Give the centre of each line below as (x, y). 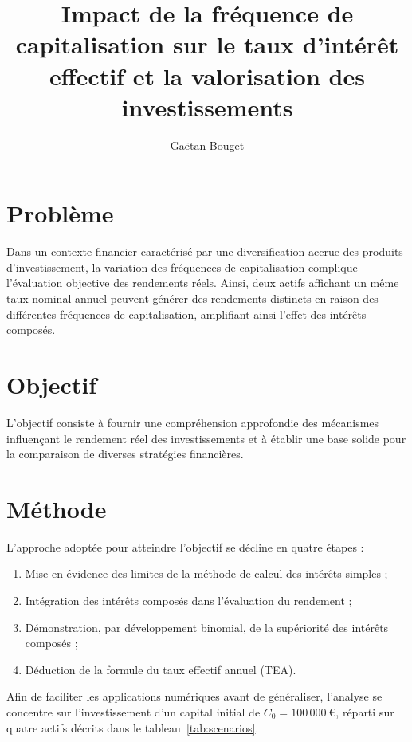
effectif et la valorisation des (207, 75)
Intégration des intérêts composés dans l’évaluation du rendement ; (188, 600)
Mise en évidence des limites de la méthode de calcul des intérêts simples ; (206, 573)
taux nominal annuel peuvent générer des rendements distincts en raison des (192, 298)
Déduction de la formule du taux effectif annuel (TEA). (161, 669)
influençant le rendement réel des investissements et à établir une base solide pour (206, 438)
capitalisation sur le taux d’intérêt (207, 44)
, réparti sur (365, 711)
